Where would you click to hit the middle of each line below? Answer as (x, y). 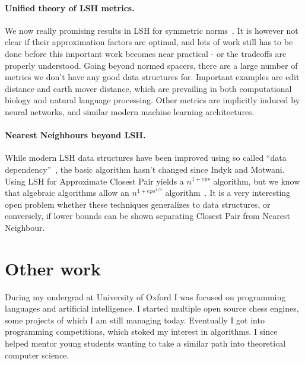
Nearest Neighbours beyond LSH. (75, 135)
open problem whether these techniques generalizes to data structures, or (138, 204)
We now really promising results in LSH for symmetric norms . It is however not (152, 30)
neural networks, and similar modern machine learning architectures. (130, 111)
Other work (53, 268)
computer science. (37, 355)
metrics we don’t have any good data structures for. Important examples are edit (152, 77)
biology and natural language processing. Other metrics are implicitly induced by (152, 100)
